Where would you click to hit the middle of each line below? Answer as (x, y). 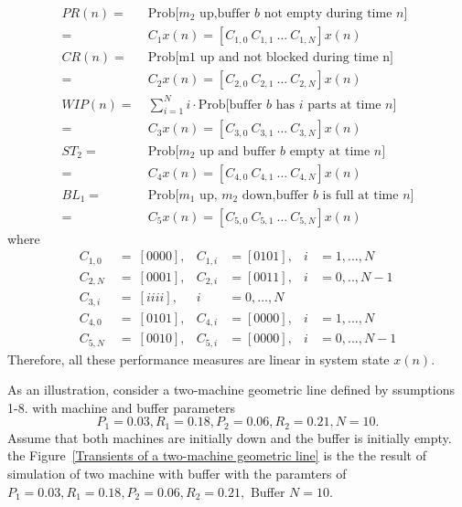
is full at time (360, 195)
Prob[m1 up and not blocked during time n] (270, 58)
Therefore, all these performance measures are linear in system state (199, 359)
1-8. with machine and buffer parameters (122, 407)
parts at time (344, 105)
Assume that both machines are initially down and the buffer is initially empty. (230, 437)
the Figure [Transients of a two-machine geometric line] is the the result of (217, 455)
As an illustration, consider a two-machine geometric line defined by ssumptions (231, 390)
